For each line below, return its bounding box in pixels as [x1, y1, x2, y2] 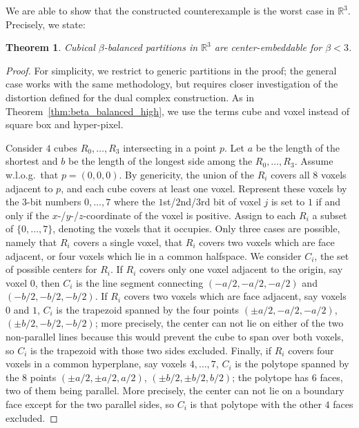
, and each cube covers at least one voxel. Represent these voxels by [61, 181, 347, 195]
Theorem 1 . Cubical [6, 40, 95, 54]
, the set [314, 248, 349, 263]
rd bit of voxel [201, 194, 261, 209]
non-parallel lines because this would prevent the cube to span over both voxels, [6, 329, 344, 344]
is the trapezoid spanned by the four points [56, 302, 240, 316]
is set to [271, 194, 305, 209]
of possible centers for [6, 262, 97, 276]
